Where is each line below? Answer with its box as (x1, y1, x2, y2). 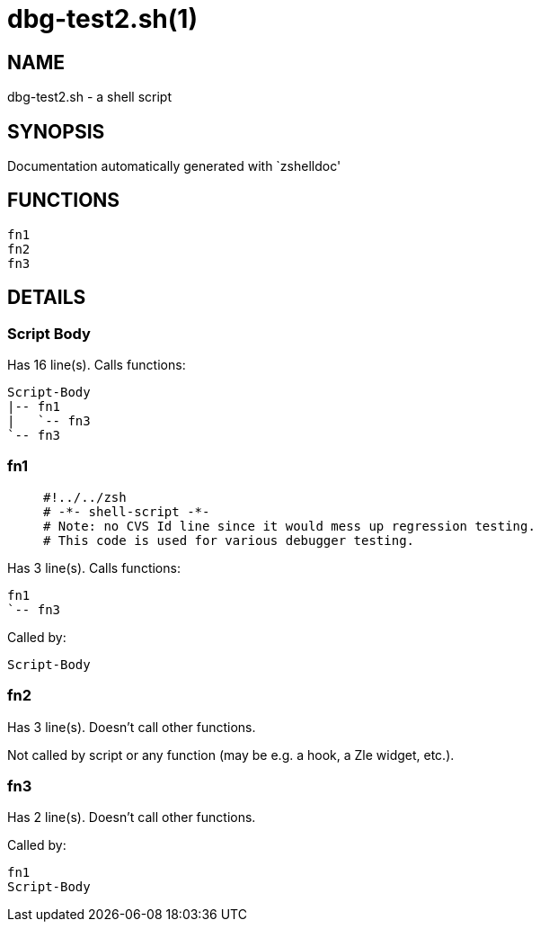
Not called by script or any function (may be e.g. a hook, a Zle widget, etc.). (7, 746, 455, 763)
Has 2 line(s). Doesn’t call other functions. (7, 809, 256, 826)
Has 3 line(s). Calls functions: (7, 559, 181, 576)
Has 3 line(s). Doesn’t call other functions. (7, 719, 256, 735)
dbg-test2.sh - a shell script (7, 89, 172, 105)
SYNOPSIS (7, 120, 105, 143)
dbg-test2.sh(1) (7, 4, 198, 34)
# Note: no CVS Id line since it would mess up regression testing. (43, 518, 536, 533)
